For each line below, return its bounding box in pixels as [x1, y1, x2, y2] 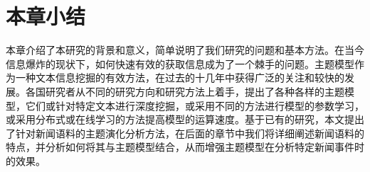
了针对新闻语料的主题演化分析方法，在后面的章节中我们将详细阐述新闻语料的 [6, 125, 364, 140]
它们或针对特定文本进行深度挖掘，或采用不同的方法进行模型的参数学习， [25, 98, 364, 113]
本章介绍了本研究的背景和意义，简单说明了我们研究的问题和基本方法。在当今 [6, 42, 364, 57]
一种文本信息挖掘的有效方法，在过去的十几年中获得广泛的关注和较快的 [15, 70, 344, 85]
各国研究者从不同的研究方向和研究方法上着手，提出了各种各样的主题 [25, 84, 344, 98]
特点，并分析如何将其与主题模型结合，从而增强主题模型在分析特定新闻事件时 [6, 139, 364, 154]
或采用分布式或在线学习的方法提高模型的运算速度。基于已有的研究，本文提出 [6, 112, 364, 127]
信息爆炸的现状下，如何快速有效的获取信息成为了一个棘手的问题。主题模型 [6, 56, 354, 71]
